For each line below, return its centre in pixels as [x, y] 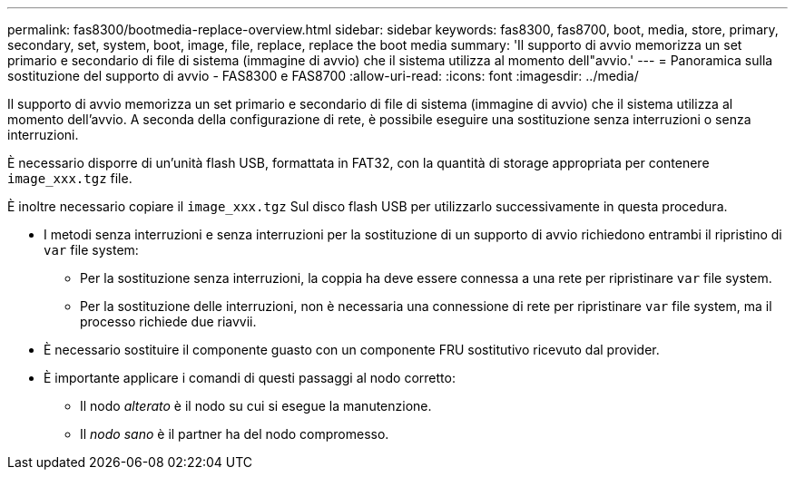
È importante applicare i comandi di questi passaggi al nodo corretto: [250, 378]
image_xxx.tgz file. [70, 178]
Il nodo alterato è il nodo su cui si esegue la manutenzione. [256, 406]
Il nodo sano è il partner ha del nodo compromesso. [235, 434]
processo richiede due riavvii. [168, 321]
